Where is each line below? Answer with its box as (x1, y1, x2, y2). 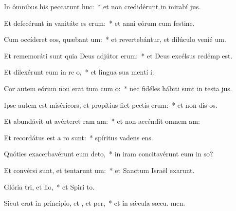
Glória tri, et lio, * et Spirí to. (4, 181, 95, 192)
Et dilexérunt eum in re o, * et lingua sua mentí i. (4, 67, 154, 77)
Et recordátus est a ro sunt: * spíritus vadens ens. (4, 132, 153, 142)
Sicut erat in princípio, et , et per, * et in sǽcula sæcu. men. (4, 198, 185, 208)
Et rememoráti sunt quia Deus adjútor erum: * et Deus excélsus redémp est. (4, 50, 233, 60)
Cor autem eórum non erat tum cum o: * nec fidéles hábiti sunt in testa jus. (4, 83, 232, 93)
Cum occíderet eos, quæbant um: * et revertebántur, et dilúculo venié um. (4, 34, 226, 44)
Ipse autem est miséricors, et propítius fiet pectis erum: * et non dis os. (4, 99, 218, 110)
